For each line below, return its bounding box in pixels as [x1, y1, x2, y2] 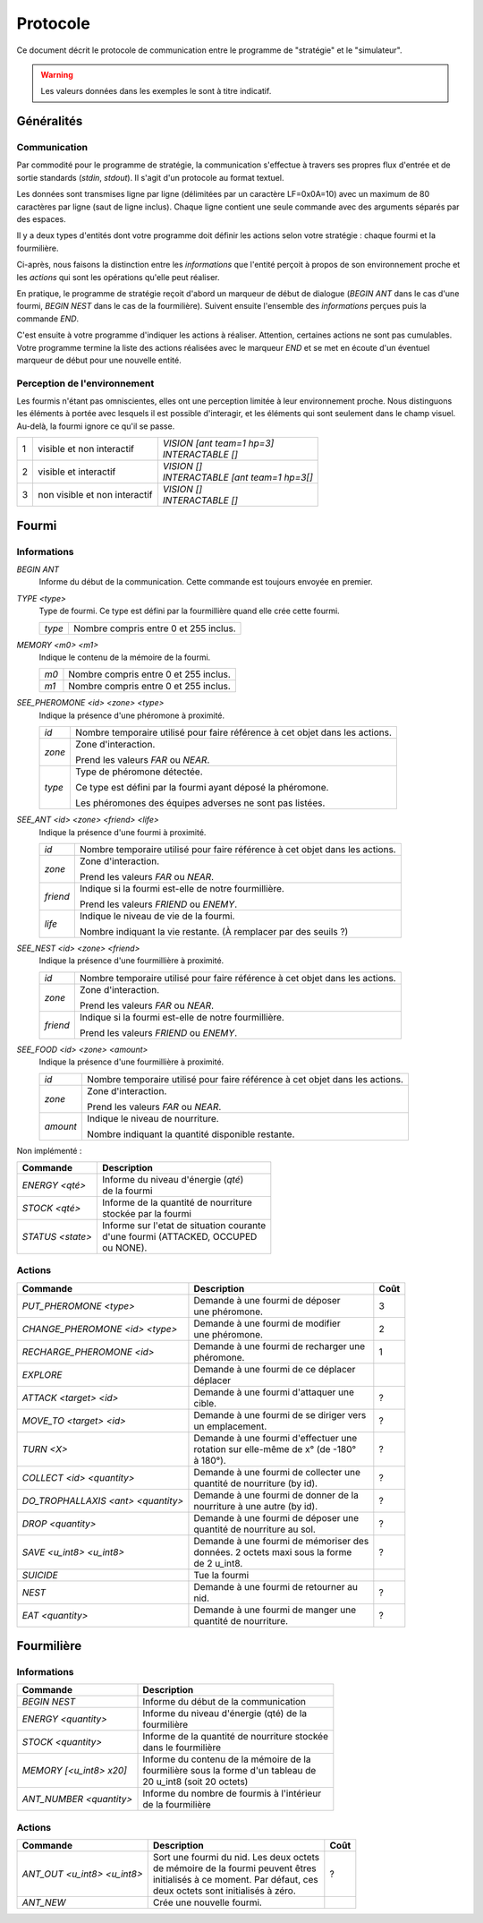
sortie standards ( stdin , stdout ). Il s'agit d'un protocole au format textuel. [16, 172, 284, 183]
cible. [193, 1397, 217, 1409]
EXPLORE [21, 1368, 63, 1380]
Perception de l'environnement [16, 377, 155, 389]
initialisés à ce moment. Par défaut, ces [152, 1874, 318, 1886]
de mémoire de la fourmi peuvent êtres [152, 1862, 317, 1875]
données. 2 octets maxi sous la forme [193, 1545, 352, 1558]
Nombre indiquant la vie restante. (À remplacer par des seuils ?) [79, 925, 349, 937]
